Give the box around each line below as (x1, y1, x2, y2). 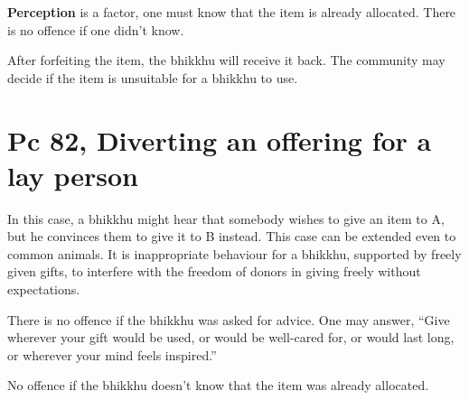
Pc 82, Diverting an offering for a (7, 121, 432, 158)
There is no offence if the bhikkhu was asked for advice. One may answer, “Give (7, 310, 450, 329)
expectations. (7, 280, 80, 299)
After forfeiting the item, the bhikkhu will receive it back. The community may (7, 51, 446, 70)
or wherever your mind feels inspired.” (7, 345, 217, 364)
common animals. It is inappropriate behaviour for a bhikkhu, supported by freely (7, 244, 462, 263)
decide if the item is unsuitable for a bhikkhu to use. (7, 68, 298, 87)
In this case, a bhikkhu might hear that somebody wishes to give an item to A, (7, 209, 445, 228)
